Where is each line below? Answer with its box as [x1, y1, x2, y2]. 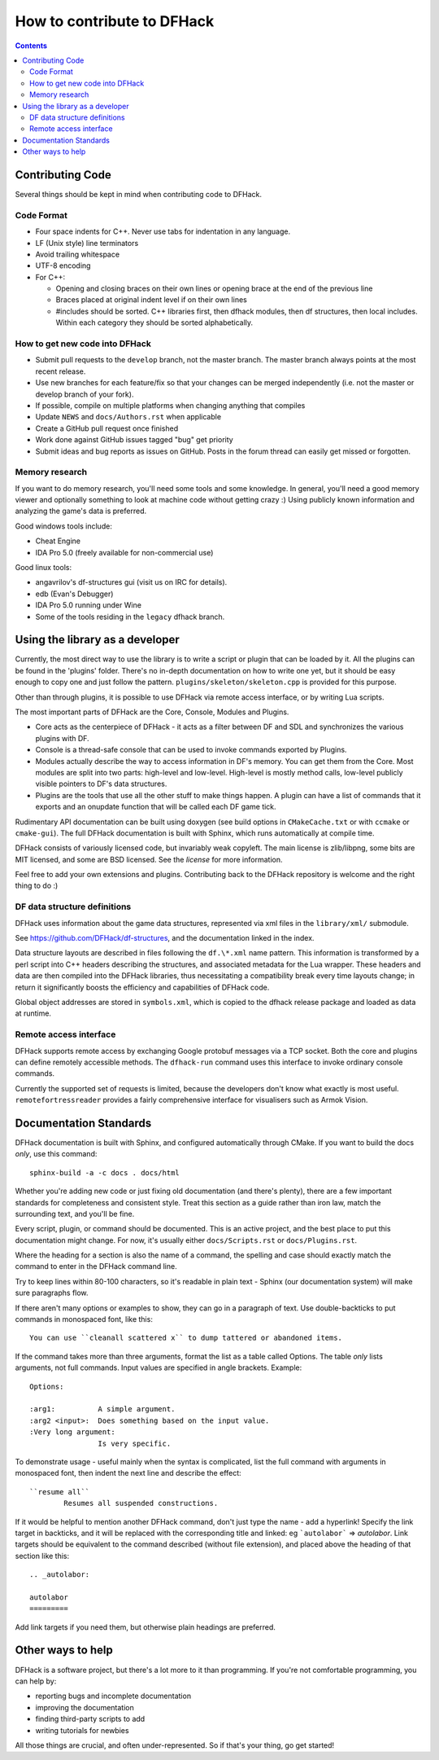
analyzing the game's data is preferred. [15, 506, 146, 516]
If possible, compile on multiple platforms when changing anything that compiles [35, 400, 306, 410]
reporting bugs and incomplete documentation [35, 1691, 191, 1701]
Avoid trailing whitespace [35, 249, 120, 259]
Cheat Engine [35, 536, 81, 546]
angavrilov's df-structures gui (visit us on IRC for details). [35, 577, 228, 587]
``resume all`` [29, 1487, 90, 1496]
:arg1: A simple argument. [29, 1405, 176, 1414]
